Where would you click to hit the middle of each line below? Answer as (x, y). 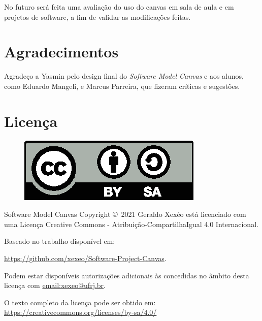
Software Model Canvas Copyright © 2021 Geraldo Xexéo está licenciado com (125, 214)
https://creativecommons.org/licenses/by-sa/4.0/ (80, 312)
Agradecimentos (61, 52)
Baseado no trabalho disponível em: (60, 241)
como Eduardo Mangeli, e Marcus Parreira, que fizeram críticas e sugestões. (122, 86)
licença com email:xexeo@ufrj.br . (55, 285)
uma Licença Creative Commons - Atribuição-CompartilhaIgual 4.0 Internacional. (131, 224)
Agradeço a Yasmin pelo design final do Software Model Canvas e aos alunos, (124, 76)
